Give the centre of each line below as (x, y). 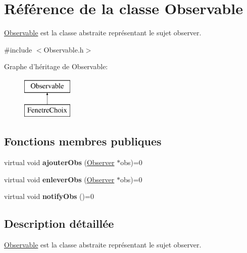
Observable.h (64, 49)
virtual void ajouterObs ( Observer (59, 162)
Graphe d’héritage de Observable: (56, 66)
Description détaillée (59, 223)
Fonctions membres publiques (83, 141)
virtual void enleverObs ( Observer (59, 179)
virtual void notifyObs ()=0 (49, 196)
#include (18, 49)
